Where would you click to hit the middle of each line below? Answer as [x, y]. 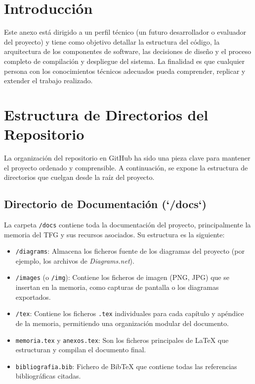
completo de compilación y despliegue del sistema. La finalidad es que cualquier [125, 61]
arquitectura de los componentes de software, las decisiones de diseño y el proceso [128, 51]
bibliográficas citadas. [48, 376]
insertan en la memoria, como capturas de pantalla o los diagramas [117, 287]
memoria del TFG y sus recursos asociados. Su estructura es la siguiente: [114, 234]
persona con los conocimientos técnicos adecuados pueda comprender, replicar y [125, 71]
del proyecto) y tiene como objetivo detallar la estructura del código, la [112, 41]
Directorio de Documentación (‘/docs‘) [105, 204]
